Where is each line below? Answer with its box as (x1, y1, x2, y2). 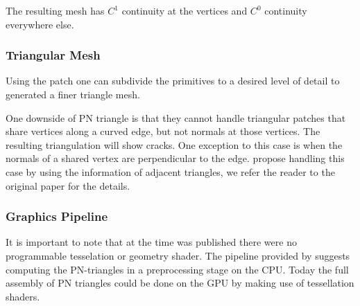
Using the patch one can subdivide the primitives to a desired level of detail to (6, 73, 340, 88)
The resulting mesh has (6, 3, 105, 17)
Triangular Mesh (6, 46, 101, 64)
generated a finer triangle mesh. (6, 87, 140, 101)
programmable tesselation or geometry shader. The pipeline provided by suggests (6, 248, 350, 262)
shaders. (6, 289, 40, 303)
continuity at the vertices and (121, 3, 248, 17)
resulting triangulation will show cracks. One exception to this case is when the (6, 137, 343, 152)
